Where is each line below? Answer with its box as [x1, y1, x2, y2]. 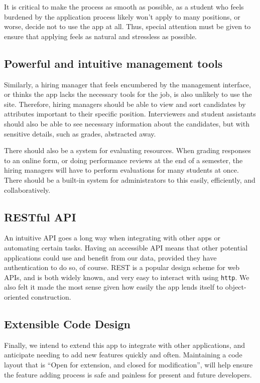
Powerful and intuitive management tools [4, 55, 223, 71]
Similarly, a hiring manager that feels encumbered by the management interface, [4, 79, 251, 89]
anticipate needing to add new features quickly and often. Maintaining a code [4, 349, 242, 360]
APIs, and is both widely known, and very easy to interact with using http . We [4, 272, 249, 282]
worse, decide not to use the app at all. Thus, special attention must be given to [4, 21, 251, 32]
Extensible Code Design [4, 316, 131, 331]
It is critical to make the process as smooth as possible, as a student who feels [4, 2, 244, 12]
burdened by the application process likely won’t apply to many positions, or [4, 11, 240, 22]
